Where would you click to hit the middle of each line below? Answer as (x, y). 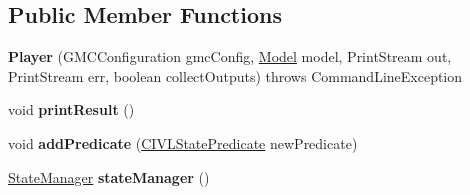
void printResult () (71, 109)
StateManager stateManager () (109, 176)
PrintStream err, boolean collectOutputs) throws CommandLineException (235, 75)
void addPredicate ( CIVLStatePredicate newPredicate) (183, 142)
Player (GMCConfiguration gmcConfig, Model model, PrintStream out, (230, 56)
